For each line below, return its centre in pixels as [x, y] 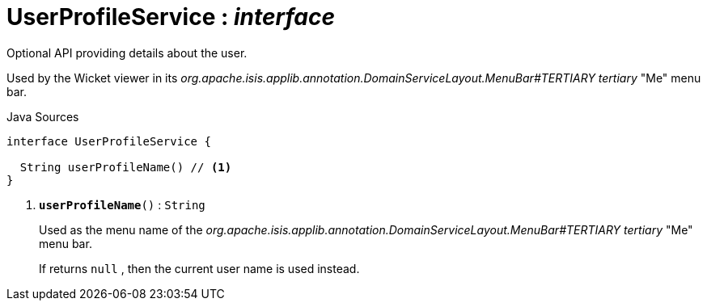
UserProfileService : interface [171, 17]
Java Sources [43, 116]
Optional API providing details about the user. [127, 53]
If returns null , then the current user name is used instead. [199, 268]
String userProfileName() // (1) [126, 167]
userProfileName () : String [122, 204]
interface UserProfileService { [109, 141]
